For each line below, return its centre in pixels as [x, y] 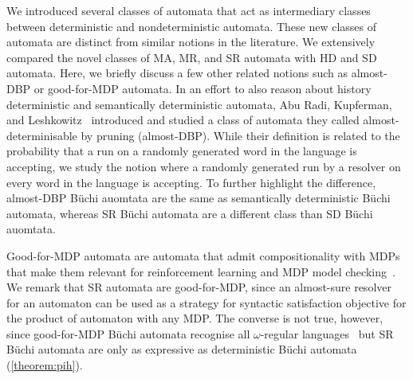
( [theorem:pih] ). [45, 365]
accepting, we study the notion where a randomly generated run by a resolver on [204, 166]
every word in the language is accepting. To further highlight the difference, [191, 182]
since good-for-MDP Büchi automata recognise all [128, 333]
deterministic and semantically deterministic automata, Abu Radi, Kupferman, [199, 104]
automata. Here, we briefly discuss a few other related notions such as [177, 73]
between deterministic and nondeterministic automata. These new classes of [192, 26]
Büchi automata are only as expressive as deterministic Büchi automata [182, 349]
